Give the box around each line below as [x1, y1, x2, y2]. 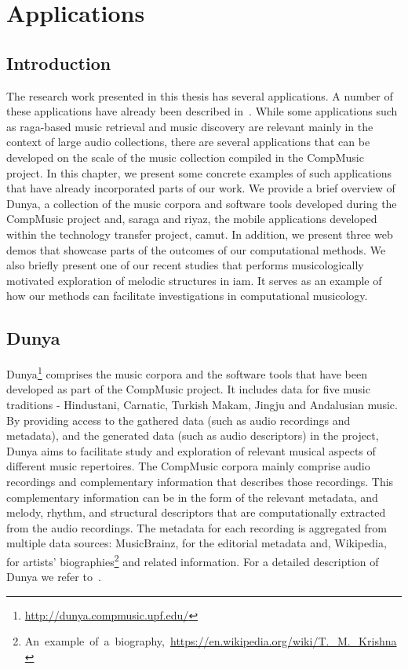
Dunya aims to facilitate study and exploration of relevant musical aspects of [6, 442, 376, 459]
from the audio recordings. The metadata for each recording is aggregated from [6, 519, 388, 536]
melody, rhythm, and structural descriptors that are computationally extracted [6, 504, 386, 521]
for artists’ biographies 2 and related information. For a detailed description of [6, 550, 379, 569]
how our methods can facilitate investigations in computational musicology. [6, 287, 368, 304]
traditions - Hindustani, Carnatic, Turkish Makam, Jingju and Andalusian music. [6, 396, 398, 412]
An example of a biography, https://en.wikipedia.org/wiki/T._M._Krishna [24, 633, 397, 649]
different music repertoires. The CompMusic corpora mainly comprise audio [6, 458, 370, 474]
